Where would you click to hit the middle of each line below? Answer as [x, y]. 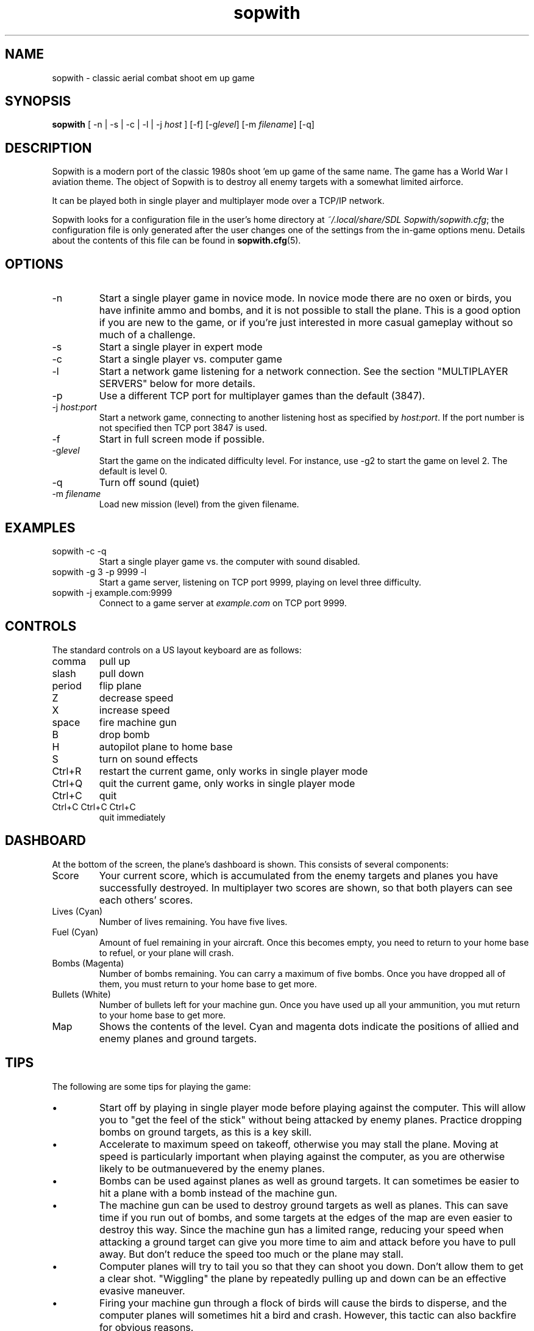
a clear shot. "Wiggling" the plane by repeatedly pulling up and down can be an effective [303, 1278]
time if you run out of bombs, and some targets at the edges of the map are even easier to [306, 1217]
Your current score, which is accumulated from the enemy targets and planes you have [299, 875]
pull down [121, 673]
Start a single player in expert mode [181, 347]
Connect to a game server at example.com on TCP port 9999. [223, 603]
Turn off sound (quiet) [149, 483]
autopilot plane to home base [166, 746]
